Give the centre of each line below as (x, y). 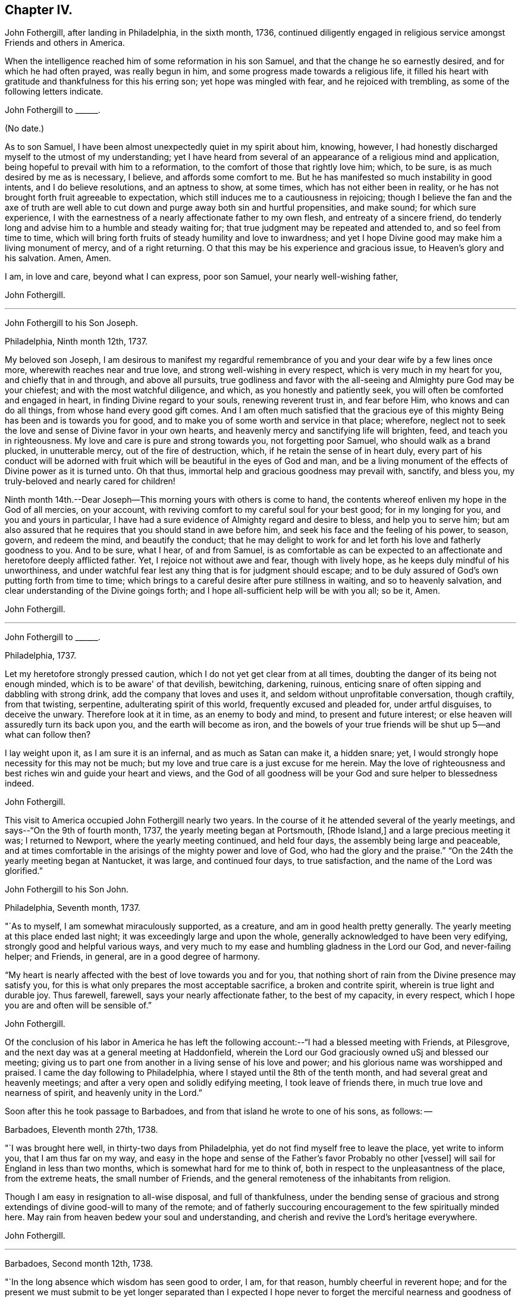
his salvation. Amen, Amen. (58, 258)
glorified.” (24, 871)
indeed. (20, 784)
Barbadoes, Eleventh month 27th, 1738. (81, 1130)
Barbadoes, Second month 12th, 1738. (79, 1264)
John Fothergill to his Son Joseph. (71, 323)
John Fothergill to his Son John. (67, 889)
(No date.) (25, 129)
